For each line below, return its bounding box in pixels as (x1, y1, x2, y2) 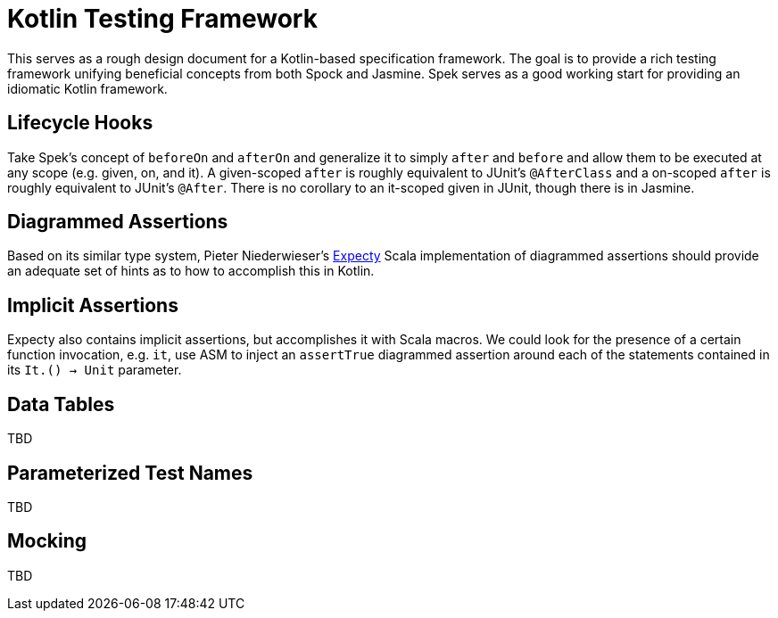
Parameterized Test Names (7, 461, 253, 484)
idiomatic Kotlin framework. (7, 80, 168, 96)
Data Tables (7, 392, 115, 416)
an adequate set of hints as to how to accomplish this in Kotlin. (7, 263, 375, 279)
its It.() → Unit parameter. (7, 362, 182, 378)
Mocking (7, 530, 87, 553)
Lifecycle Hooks (7, 111, 153, 135)
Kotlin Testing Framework (7, 4, 318, 34)
